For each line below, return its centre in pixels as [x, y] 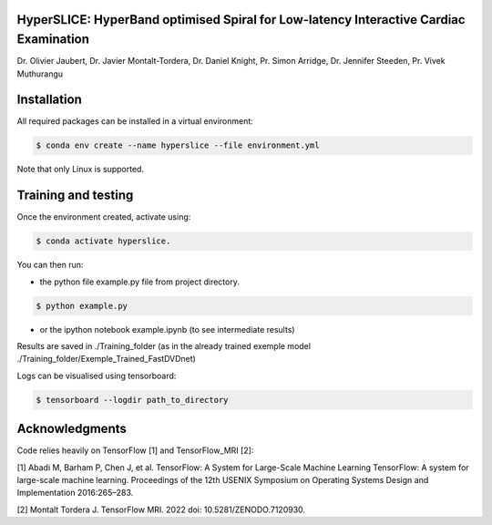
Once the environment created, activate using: [104, 217]
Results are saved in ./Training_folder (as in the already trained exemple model [164, 346]
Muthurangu [40, 74]
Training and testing [75, 196]
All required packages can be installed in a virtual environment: [135, 121]
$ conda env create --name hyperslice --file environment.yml [178, 145]
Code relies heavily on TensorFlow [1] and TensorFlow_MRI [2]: [135, 450]
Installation [49, 100]
